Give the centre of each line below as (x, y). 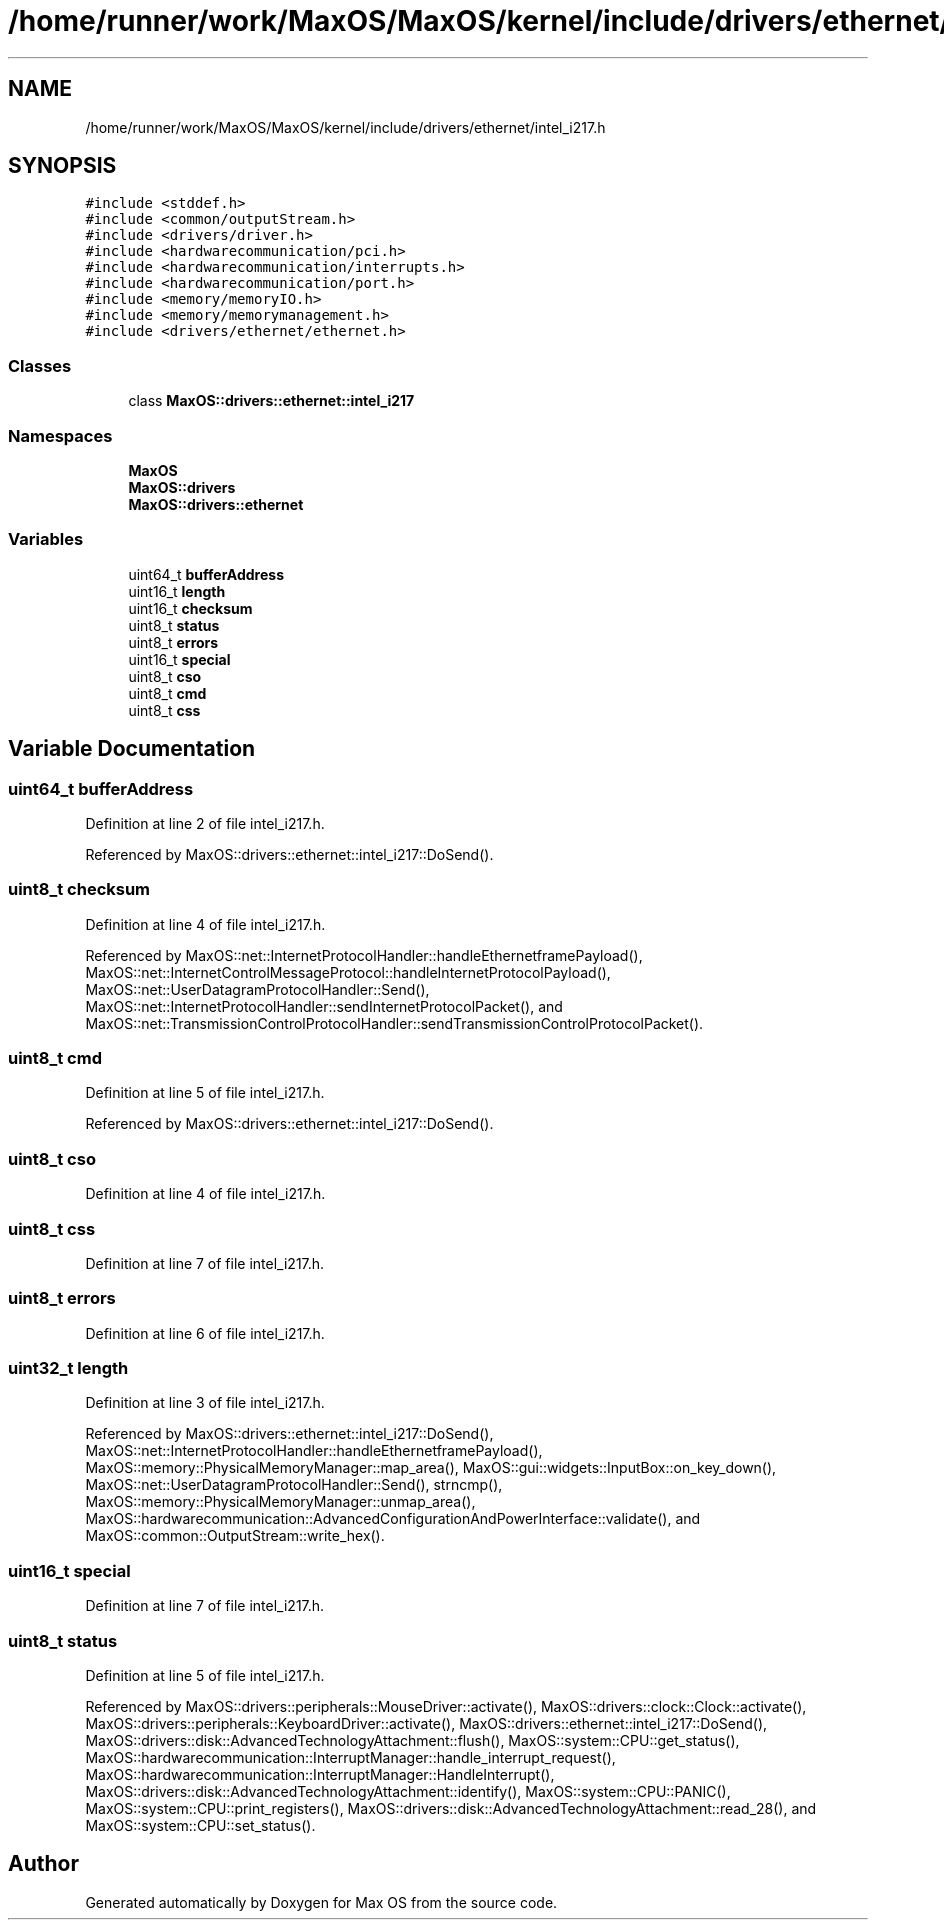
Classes (40, 365)
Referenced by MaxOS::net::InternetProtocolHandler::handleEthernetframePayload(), (364, 955)
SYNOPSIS (62, 166)
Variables (46, 539)
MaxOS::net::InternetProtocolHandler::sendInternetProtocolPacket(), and (324, 1006)
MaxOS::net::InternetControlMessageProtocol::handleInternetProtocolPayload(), (348, 972)
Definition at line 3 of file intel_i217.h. (205, 1403)
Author (43, 1864)
